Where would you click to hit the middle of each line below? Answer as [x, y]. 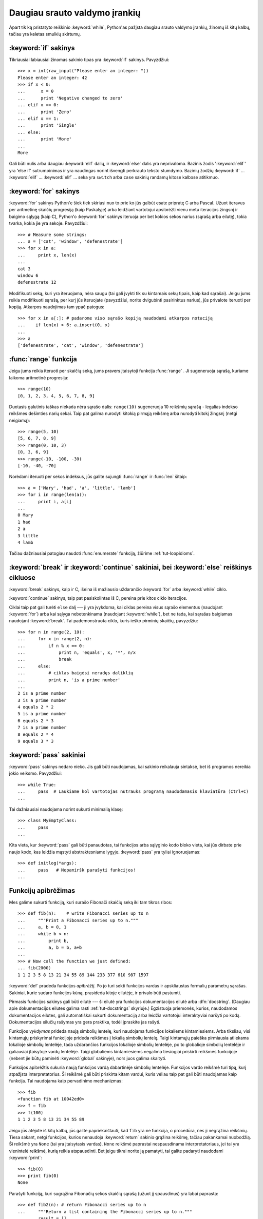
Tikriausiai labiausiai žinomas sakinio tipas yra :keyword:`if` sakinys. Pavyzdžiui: [89, 59]
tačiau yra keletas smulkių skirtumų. [45, 34]
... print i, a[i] [45, 501]
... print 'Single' [47, 125]
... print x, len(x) [47, 255]
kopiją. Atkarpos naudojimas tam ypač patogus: [57, 307]
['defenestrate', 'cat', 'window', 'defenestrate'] [81, 345]
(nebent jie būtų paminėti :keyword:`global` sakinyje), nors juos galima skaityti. [88, 1059]
